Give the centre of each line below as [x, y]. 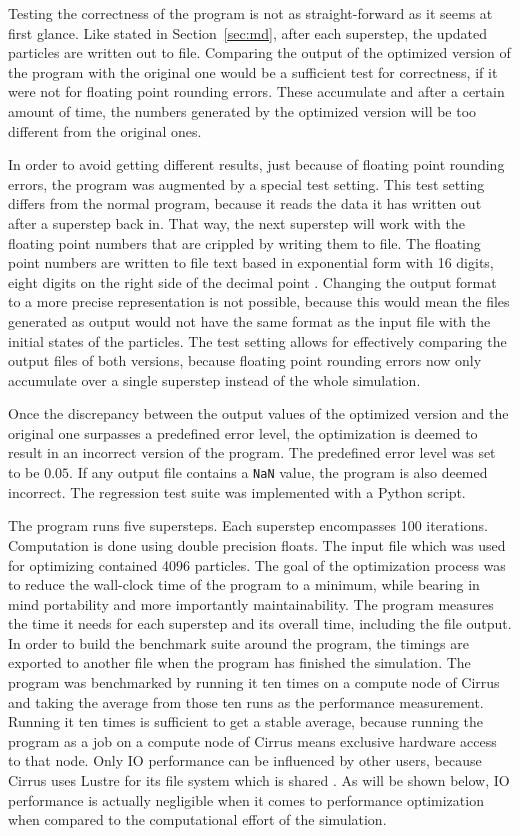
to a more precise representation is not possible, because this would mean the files [259, 301]
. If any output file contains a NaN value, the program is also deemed [278, 472]
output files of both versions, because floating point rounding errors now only [245, 360]
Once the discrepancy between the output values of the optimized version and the [258, 413]
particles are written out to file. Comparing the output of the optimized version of [259, 52]
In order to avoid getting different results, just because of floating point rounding [256, 164]
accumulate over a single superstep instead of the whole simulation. [214, 379]
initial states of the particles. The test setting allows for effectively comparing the [257, 340]
